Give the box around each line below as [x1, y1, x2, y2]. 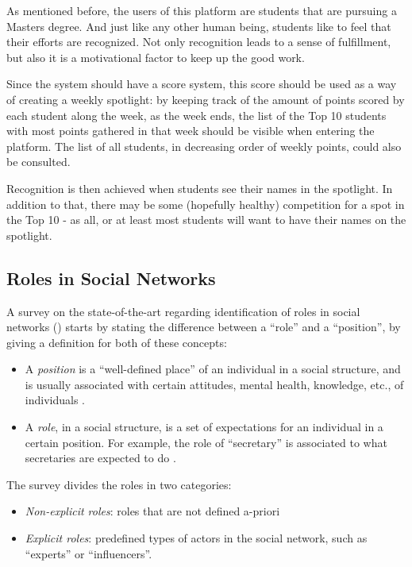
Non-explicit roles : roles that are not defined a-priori [25, 503, 280, 519]
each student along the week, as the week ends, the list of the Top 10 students [6, 106, 387, 123]
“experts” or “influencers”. [25, 545, 152, 561]
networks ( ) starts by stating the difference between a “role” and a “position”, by [6, 318, 401, 335]
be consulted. [6, 153, 71, 170]
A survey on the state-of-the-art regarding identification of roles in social [6, 303, 360, 319]
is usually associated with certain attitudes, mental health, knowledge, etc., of [25, 376, 404, 392]
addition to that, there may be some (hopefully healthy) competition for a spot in [6, 195, 405, 212]
